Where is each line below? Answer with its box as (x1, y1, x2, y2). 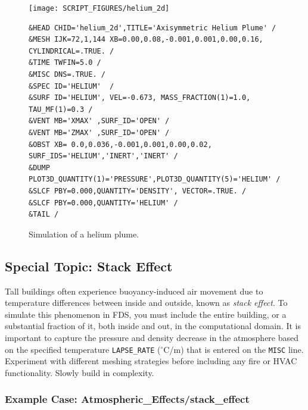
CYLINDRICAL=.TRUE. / (29, 46, 114, 55)
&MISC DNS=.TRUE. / (29, 70, 105, 79)
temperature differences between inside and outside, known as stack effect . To (5, 296, 288, 309)
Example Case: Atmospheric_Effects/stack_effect (5, 392, 250, 406)
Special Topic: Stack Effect (5, 256, 173, 275)
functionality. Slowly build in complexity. (5, 366, 154, 378)
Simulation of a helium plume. (29, 227, 139, 240)
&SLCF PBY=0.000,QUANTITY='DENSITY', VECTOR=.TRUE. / (29, 186, 247, 195)
